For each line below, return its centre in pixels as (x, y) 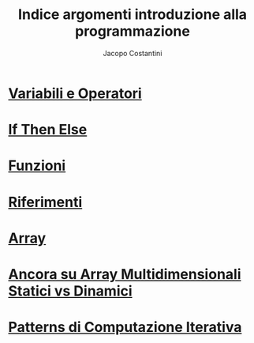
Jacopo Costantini (133, 53)
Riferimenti (45, 202)
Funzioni (37, 166)
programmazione (133, 31)
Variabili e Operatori (75, 93)
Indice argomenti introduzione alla (133, 15)
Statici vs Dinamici (70, 291)
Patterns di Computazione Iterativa (125, 328)
